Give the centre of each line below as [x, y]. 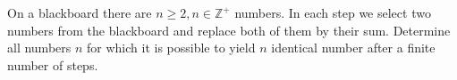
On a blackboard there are [80, 12]
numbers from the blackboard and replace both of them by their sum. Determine [229, 30]
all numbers [39, 48]
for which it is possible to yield [171, 48]
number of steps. [53, 64]
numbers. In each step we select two [333, 12]
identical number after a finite [353, 48]
